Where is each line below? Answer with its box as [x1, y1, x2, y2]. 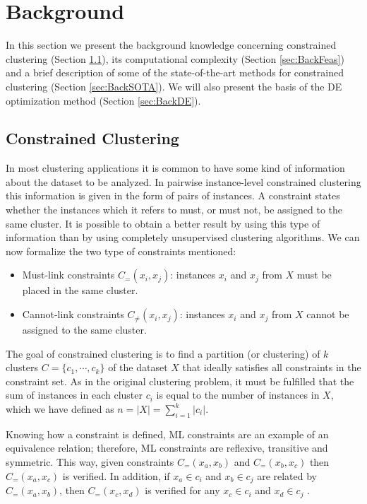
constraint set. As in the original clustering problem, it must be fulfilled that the [6, 373, 354, 388]
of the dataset [108, 360, 168, 375]
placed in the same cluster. [22, 283, 138, 298]
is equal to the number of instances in [156, 387, 320, 402]
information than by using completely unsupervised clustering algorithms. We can [6, 230, 360, 245]
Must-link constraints [22, 267, 115, 282]
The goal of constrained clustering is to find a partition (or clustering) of [6, 346, 320, 361]
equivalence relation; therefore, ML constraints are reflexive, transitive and [6, 440, 328, 455]
